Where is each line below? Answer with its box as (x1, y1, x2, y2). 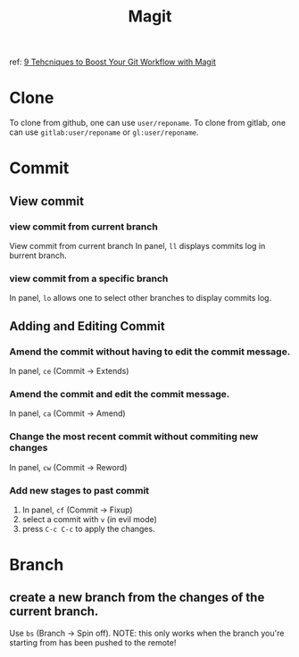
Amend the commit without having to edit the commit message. (9, 345, 291, 358)
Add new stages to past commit (9, 484, 150, 496)
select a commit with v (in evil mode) (21, 513, 158, 524)
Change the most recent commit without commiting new (9, 430, 259, 443)
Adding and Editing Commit (9, 319, 165, 334)
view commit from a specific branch (9, 272, 169, 285)
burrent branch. (9, 250, 67, 261)
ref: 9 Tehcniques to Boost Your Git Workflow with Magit (9, 56, 217, 68)
